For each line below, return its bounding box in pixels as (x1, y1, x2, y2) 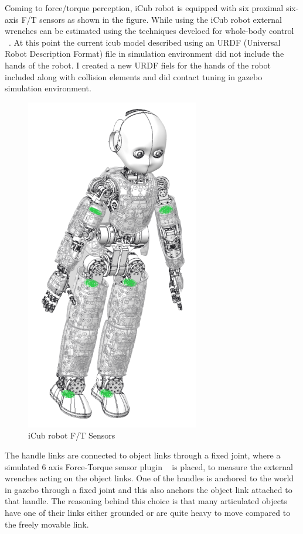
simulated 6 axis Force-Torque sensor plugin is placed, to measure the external (5, 460, 293, 473)
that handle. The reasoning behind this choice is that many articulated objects (5, 495, 287, 507)
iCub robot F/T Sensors (28, 429, 115, 441)
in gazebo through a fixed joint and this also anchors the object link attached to (5, 483, 292, 495)
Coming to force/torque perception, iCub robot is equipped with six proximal (5, 2, 284, 13)
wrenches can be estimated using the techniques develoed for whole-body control (5, 25, 294, 37)
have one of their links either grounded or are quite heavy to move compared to (5, 506, 291, 518)
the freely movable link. (5, 518, 89, 530)
